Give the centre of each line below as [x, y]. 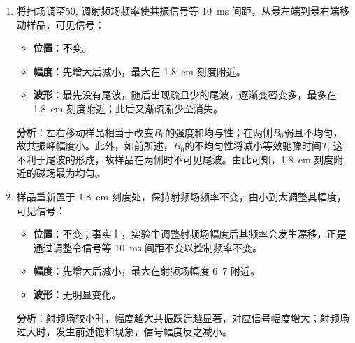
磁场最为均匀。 [70, 173]
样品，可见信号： [65, 24]
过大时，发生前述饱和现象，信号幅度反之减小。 [124, 331]
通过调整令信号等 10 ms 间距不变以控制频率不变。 [148, 247]
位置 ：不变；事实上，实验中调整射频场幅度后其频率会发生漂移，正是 [190, 234]
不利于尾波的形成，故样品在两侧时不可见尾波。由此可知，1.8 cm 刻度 [175, 159]
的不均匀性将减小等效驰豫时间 [253, 146]
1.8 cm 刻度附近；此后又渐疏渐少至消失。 [128, 108]
